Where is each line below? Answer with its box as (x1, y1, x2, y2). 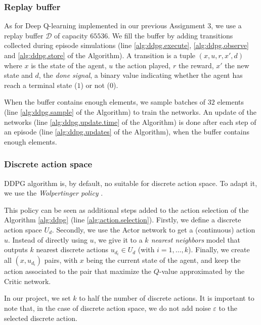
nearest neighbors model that (151, 234, 241, 245)
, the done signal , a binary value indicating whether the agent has (38, 70, 243, 80)
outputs (4, 244, 28, 255)
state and (4, 70, 33, 80)
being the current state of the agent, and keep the (86, 255, 241, 265)
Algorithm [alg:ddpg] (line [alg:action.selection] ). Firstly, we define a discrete (4, 214, 241, 225)
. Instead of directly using (8, 234, 88, 245)
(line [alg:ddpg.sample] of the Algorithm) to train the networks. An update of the (4, 106, 256, 117)
